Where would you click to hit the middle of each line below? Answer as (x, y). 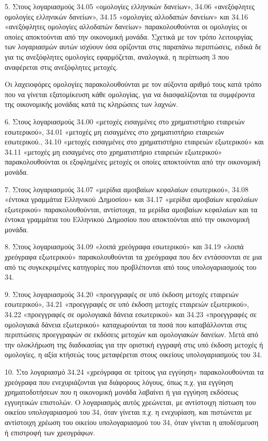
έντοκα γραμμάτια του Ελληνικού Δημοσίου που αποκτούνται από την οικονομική (127, 219)
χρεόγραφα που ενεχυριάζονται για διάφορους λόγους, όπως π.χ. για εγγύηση (119, 382)
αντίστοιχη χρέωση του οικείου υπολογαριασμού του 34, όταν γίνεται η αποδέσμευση (132, 422)
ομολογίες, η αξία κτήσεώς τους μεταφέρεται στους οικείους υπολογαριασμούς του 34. (133, 354)
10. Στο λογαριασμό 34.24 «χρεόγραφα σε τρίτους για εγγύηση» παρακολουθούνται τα (134, 372)
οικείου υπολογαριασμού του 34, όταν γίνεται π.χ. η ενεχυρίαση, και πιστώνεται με (128, 412)
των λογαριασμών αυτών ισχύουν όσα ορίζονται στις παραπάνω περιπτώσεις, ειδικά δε (133, 47)
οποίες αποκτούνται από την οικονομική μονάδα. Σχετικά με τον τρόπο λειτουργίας (129, 36)
